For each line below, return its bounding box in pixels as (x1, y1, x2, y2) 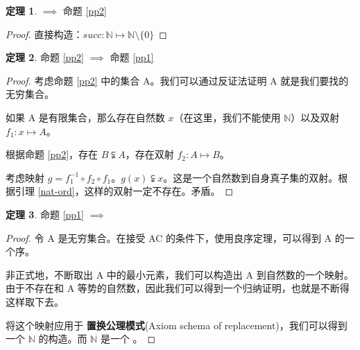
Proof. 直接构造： (6, 26, 83, 41)
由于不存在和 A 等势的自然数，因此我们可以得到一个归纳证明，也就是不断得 (6, 281, 350, 295)
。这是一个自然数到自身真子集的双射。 (163, 170, 338, 184)
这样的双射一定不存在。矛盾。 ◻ (84, 184, 234, 198)
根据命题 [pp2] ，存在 (6, 147, 98, 161)
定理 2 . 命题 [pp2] (6, 50, 84, 64)
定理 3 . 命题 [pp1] (6, 207, 84, 221)
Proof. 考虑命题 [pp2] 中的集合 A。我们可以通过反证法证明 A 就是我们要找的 (6, 73, 349, 87)
